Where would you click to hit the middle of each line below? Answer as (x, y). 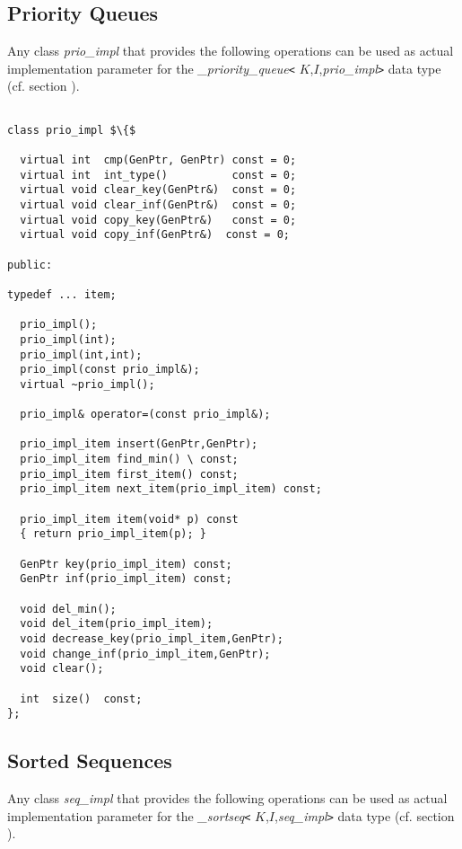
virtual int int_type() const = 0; (158, 175)
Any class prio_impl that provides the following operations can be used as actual (231, 51)
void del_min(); (68, 609)
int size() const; (81, 699)
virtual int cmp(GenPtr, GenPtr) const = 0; (158, 160)
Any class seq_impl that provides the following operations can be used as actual (227, 798)
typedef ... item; (62, 294)
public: (30, 265)
